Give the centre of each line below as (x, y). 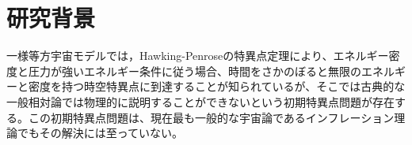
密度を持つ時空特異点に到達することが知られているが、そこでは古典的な (217, 86)
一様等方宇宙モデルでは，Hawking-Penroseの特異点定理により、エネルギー (198, 56)
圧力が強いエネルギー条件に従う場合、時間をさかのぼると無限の (195, 71)
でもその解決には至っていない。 (100, 133)
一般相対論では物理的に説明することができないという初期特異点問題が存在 (200, 101)
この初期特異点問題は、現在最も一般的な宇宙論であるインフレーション (211, 117)
